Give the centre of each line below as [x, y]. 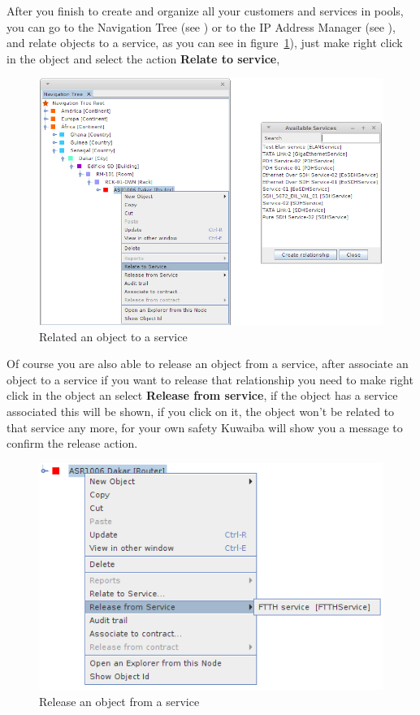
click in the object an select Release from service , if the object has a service [202, 395]
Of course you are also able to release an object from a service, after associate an [208, 364]
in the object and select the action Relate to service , [143, 58]
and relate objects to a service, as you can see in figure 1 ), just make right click [205, 43]
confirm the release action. [72, 443]
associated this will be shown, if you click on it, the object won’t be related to [201, 412]
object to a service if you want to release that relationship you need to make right [210, 379]
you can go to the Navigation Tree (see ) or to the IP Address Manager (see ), [201, 26]
